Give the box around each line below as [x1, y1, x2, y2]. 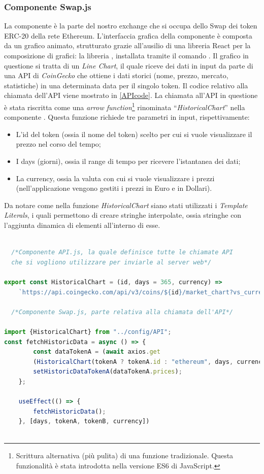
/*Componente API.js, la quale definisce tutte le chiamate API [11, 249, 234, 256]
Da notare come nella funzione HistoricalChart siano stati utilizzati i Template [4, 199, 248, 210]
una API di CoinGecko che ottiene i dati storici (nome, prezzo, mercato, [4, 70, 228, 81]
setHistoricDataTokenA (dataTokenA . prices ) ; [33, 368, 182, 376]
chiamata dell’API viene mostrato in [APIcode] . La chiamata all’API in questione [4, 90, 258, 100]
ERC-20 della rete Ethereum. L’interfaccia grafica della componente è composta [4, 30, 252, 41]
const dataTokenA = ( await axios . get [33, 348, 160, 356]
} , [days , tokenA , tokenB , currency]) [18, 418, 150, 425]
